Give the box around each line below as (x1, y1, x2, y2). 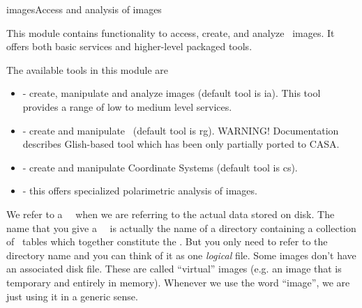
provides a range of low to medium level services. (22, 99, 232, 114)
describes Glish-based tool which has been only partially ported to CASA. (22, 137, 340, 151)
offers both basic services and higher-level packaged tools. (6, 39, 252, 54)
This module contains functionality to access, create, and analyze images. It (6, 25, 335, 40)
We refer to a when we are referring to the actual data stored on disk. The (6, 206, 335, 221)
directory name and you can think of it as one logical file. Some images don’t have (6, 247, 356, 262)
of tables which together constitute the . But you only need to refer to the (6, 234, 328, 249)
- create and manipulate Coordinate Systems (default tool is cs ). (22, 160, 298, 174)
